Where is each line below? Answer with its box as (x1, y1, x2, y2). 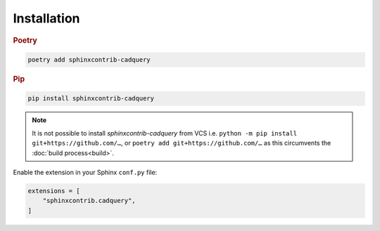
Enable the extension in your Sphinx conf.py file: (13, 169, 158, 177)
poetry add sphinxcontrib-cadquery (27, 56, 151, 64)
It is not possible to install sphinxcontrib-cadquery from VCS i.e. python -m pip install (32, 128, 298, 137)
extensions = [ (27, 187, 80, 194)
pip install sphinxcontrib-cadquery (27, 95, 155, 103)
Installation (13, 11, 80, 26)
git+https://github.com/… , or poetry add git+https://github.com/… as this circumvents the (32, 139, 331, 147)
